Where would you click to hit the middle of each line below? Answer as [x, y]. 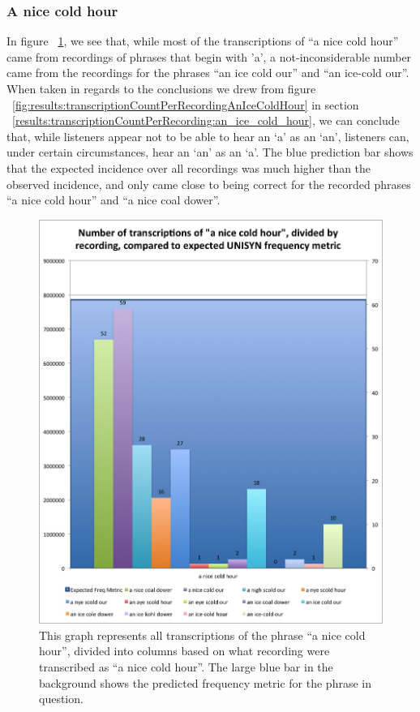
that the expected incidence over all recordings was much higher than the [189, 167]
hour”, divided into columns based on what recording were [184, 651]
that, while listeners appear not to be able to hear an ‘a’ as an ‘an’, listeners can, [208, 136]
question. [61, 699]
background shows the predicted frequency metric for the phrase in [205, 682]
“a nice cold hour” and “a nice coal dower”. [114, 200]
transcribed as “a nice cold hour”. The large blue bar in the [186, 667]
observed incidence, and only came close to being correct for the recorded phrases [209, 184]
